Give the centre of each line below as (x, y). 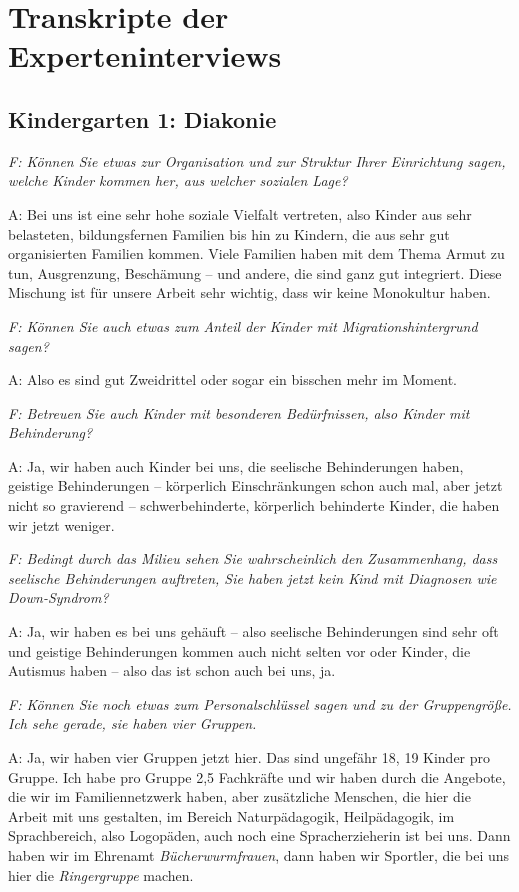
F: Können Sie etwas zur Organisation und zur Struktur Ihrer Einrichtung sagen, (257, 160)
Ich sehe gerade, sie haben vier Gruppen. (132, 723)
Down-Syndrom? (58, 597)
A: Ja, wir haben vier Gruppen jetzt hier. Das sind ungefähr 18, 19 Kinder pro (249, 757)
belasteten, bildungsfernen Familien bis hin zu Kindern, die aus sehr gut (229, 233)
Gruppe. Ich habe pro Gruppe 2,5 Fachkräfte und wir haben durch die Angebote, (257, 776)
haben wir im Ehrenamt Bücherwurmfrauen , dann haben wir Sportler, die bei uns (259, 854)
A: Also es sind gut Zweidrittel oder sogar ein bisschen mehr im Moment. (232, 379)
